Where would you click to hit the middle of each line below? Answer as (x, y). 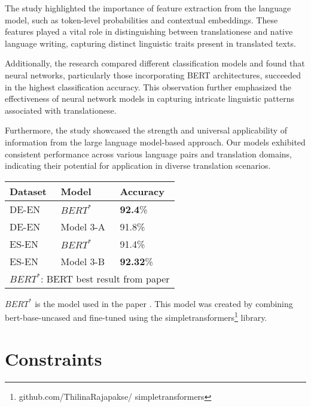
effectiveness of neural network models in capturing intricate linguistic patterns (150, 98)
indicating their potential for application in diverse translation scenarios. (138, 165)
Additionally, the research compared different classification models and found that (155, 63)
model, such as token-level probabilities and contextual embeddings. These (141, 19)
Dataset (28, 191)
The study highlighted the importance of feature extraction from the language (148, 8)
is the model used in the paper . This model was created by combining (164, 303)
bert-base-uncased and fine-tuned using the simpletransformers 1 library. (136, 316)
